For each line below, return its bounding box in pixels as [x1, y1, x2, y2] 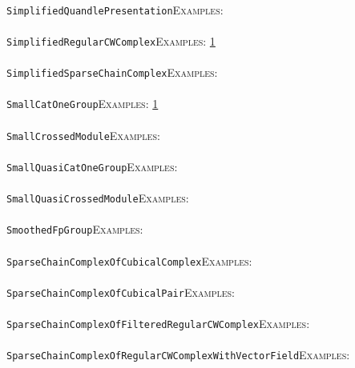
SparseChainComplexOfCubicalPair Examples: [6, 283, 235, 300]
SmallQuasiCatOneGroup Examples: [6, 158, 178, 174]
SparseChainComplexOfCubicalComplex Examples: [6, 252, 252, 269]
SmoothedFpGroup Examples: [6, 221, 143, 238]
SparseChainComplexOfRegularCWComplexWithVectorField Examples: [6, 346, 350, 363]
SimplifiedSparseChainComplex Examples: [6, 64, 218, 81]
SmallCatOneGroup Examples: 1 [6, 95, 159, 112]
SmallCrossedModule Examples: [6, 126, 160, 143]
